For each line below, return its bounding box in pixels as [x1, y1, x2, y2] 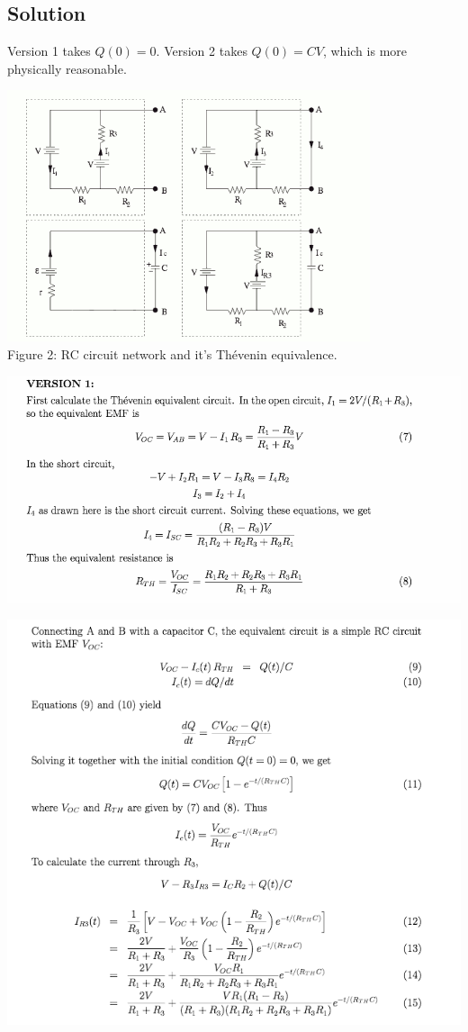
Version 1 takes [7, 41, 91, 60]
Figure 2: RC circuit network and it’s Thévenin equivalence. [7, 344, 337, 363]
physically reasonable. [7, 59, 127, 77]
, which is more [322, 41, 407, 60]
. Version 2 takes [156, 41, 247, 60]
